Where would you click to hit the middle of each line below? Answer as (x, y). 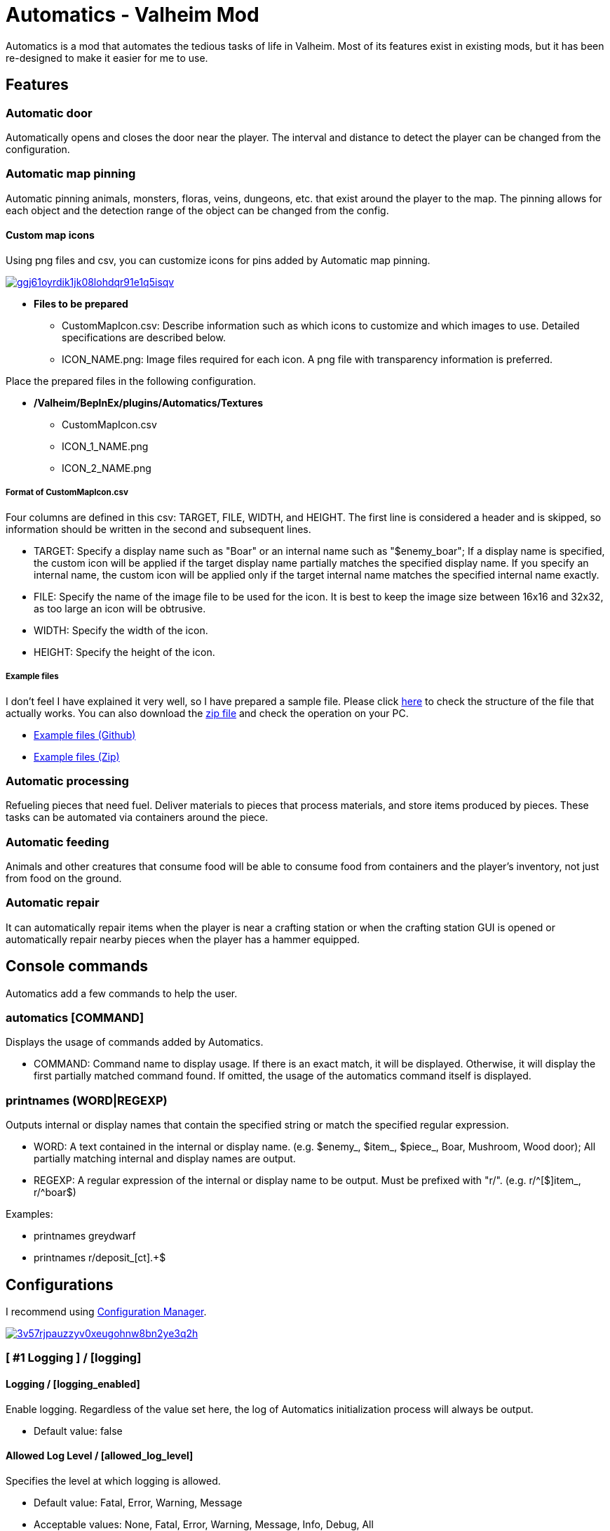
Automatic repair (53, 903)
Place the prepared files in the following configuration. (131, 381)
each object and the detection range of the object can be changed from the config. (197, 210)
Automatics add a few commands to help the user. (122, 993)
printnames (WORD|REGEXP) (87, 1100)
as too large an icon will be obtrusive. (120, 608)
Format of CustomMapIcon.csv (67, 493)
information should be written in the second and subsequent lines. (158, 529)
